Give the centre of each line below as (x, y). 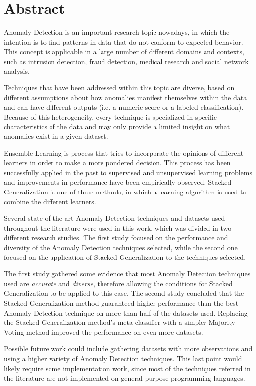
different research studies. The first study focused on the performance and (116, 237)
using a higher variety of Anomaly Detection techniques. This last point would (123, 358)
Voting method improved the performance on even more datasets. (103, 332)
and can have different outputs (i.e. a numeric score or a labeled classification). (124, 107)
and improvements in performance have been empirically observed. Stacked (118, 182)
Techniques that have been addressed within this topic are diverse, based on (119, 88)
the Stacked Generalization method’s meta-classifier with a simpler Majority (120, 322)
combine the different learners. (50, 201)
